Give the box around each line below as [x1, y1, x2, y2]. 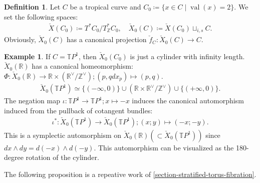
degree [4, 152, 24, 162]
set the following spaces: [4, 11, 78, 22]
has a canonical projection [66, 34, 147, 45]
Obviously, [4, 34, 36, 45]
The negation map [4, 95, 60, 106]
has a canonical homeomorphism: [32, 61, 133, 71]
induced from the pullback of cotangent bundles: [4, 105, 153, 115]
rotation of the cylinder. [26, 152, 99, 162]
